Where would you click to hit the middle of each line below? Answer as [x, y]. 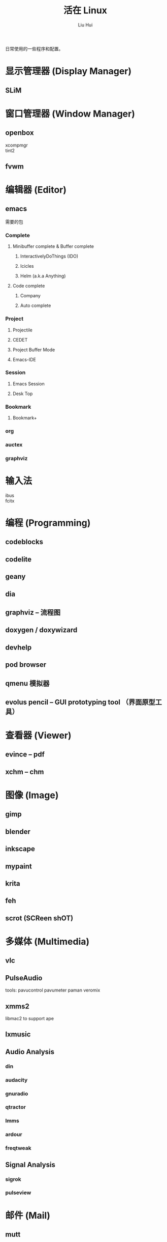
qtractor [16, 1107]
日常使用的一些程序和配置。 [34, 48]
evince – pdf [25, 755]
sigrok [13, 1179]
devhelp [19, 647]
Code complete [29, 286]
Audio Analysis [30, 1052]
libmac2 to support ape [30, 1018]
